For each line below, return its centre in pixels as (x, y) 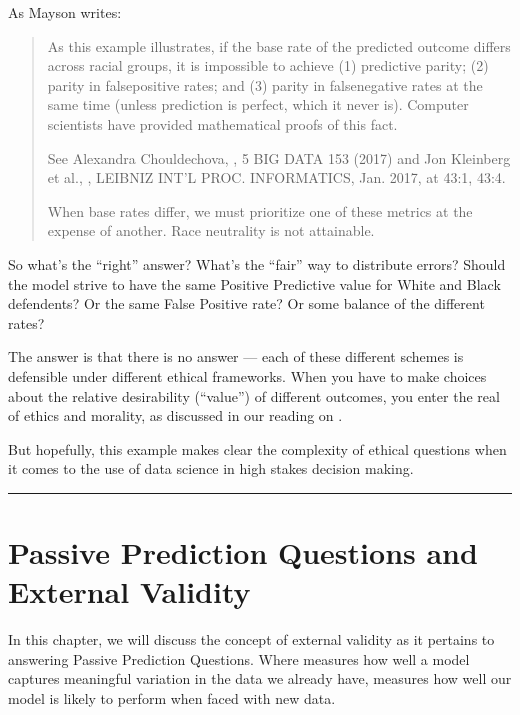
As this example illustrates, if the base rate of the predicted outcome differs (279, 45)
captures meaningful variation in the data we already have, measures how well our (260, 678)
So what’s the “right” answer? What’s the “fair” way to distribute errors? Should (257, 263)
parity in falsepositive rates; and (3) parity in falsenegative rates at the (265, 84)
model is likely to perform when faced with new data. (172, 697)
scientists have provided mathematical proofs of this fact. (222, 123)
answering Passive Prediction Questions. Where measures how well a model (239, 658)
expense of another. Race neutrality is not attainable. (211, 230)
